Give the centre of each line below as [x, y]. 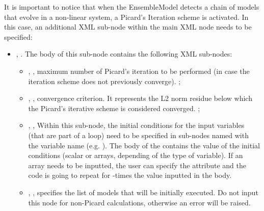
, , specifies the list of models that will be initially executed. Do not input [143, 192]
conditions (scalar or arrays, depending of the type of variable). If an [136, 155]
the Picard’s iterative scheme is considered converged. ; [114, 108]
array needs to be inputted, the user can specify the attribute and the [137, 165]
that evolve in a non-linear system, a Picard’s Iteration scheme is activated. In [126, 17]
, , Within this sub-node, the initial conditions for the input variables [136, 125]
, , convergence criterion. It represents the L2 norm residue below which [140, 98]
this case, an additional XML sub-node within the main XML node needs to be [128, 27]
